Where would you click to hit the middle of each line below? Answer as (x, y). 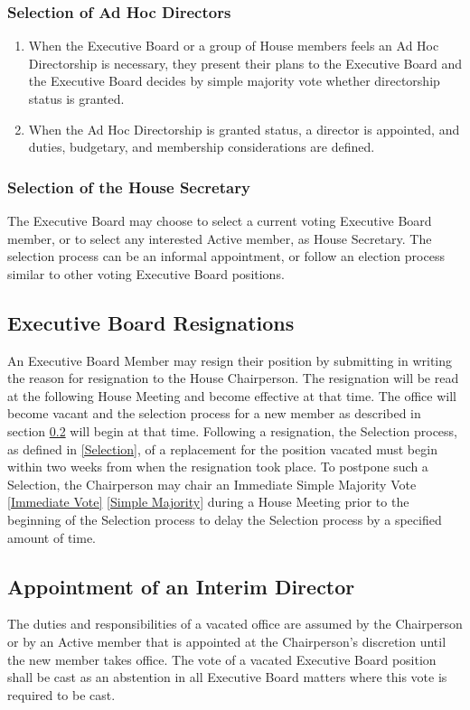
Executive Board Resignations (151, 322)
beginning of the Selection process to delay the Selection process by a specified (225, 519)
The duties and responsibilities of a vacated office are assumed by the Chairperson (235, 624)
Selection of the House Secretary (129, 187)
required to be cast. (61, 694)
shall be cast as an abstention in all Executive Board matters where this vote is (227, 677)
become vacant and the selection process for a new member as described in (214, 413)
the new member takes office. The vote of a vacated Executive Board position (222, 659)
